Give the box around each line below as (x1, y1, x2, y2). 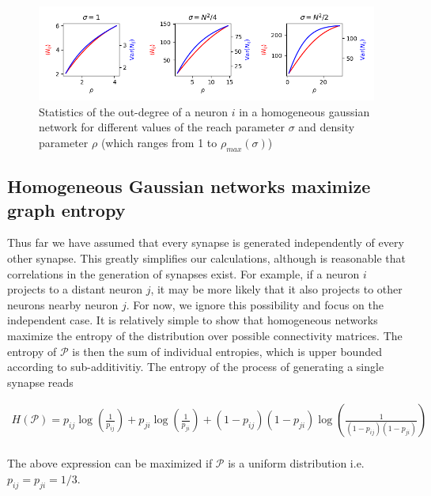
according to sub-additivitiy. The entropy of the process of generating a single (7, 358, 384, 375)
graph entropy (7, 197, 126, 221)
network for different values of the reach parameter (39, 119, 285, 135)
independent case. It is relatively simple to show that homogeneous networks (7, 312, 378, 328)
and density (298, 119, 355, 135)
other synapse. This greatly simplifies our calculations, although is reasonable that (7, 250, 406, 267)
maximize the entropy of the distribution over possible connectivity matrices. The (7, 327, 403, 343)
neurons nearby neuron (7, 296, 119, 312)
